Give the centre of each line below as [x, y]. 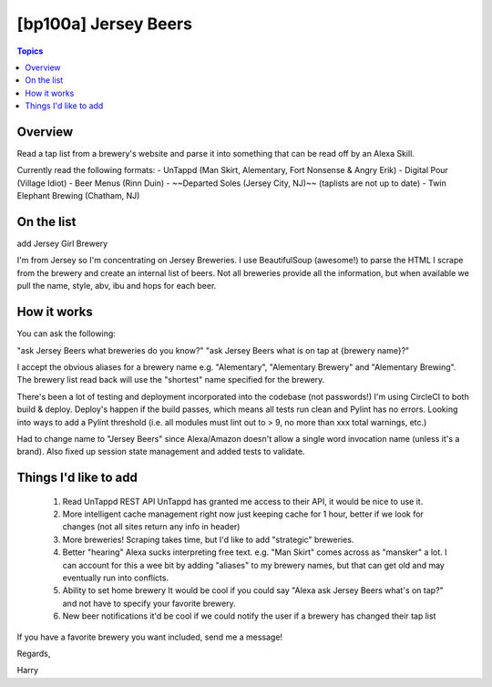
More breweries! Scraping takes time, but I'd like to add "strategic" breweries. [208, 539]
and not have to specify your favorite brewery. [149, 603]
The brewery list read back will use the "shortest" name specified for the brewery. [171, 380]
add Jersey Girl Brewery [62, 244]
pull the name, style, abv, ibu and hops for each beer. [117, 286]
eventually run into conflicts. [115, 578]
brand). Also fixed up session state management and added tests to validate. [161, 452]
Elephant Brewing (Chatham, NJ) [78, 196]
